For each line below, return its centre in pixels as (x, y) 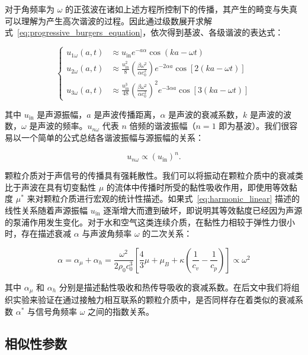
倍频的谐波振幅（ (163, 126)
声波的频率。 (62, 126)
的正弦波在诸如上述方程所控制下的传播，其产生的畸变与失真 (182, 9)
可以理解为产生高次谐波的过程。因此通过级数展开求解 (108, 20)
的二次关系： (167, 233)
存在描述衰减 (46, 233)
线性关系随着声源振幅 (46, 210)
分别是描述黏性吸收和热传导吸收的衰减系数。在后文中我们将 (175, 287)
